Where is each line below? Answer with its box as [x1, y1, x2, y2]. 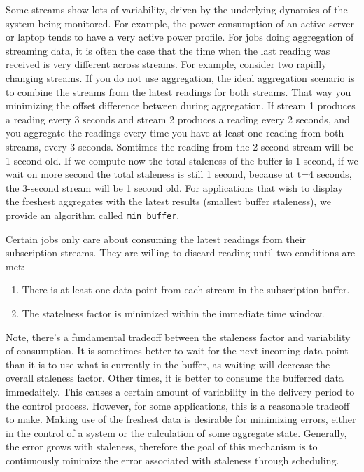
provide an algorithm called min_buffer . [6, 207, 180, 222]
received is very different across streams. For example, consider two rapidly [6, 57, 327, 71]
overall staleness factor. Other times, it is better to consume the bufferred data [6, 370, 344, 385]
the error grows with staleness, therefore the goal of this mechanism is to [6, 439, 318, 454]
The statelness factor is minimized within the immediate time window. [22, 305, 325, 320]
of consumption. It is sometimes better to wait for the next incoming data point [6, 343, 349, 358]
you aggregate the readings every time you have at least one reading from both [6, 125, 344, 140]
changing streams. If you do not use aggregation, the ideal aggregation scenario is [6, 70, 355, 85]
